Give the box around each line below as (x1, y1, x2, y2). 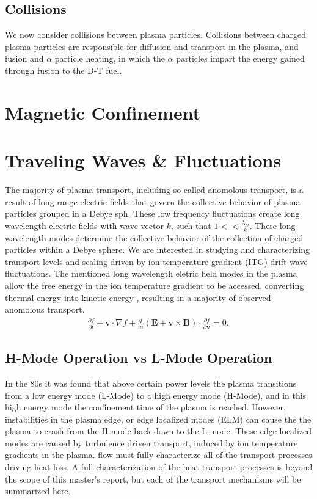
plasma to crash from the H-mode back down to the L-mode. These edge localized (5, 424, 312, 437)
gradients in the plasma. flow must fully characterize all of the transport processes (5, 448, 312, 461)
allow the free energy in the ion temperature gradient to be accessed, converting (5, 279, 304, 292)
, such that (170, 219, 211, 231)
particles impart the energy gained (176, 52, 305, 65)
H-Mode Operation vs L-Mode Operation (5, 348, 272, 367)
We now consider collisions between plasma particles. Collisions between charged (5, 28, 306, 41)
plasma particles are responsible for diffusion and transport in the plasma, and (5, 40, 299, 53)
